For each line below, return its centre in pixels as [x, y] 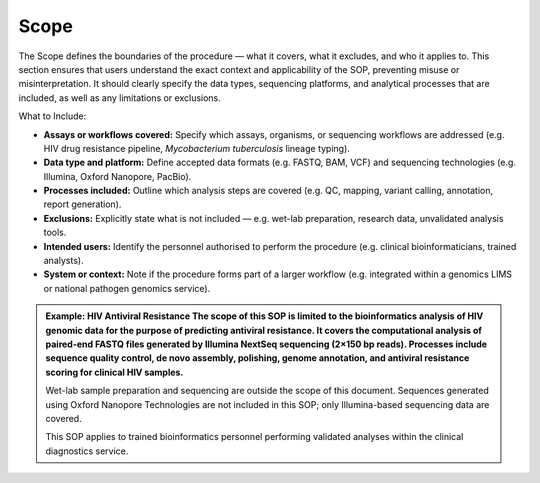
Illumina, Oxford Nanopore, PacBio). [117, 176]
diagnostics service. [87, 451]
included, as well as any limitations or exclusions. [120, 97]
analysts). [63, 261]
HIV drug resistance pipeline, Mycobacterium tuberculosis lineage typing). [196, 148]
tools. [55, 232]
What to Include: [52, 116]
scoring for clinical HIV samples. [114, 372]
